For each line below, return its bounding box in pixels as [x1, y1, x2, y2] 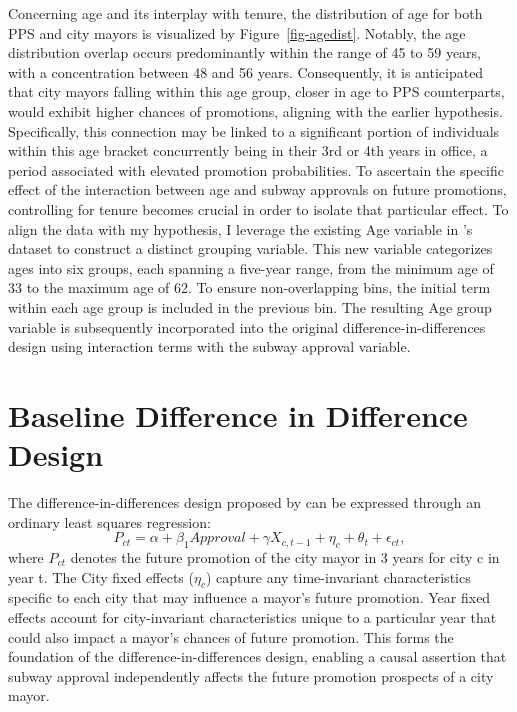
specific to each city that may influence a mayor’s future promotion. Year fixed [8, 587, 491, 608]
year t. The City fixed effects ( [8, 566, 194, 587]
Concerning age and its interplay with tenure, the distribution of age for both [8, 3, 483, 23]
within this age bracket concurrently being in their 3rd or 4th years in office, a [8, 140, 488, 161]
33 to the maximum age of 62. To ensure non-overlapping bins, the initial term [8, 277, 491, 298]
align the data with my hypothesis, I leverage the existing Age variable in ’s [8, 218, 473, 239]
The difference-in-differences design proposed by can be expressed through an [8, 492, 482, 512]
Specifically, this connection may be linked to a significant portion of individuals [8, 120, 500, 141]
